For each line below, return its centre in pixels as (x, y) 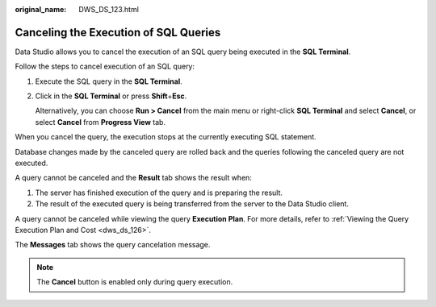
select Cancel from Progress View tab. (100, 122)
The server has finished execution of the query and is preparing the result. (159, 193)
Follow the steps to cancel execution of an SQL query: (105, 66)
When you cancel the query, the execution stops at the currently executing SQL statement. (166, 137)
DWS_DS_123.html (109, 9)
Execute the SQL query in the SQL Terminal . (109, 81)
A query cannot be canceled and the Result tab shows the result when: (133, 178)
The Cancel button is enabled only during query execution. (135, 282)
